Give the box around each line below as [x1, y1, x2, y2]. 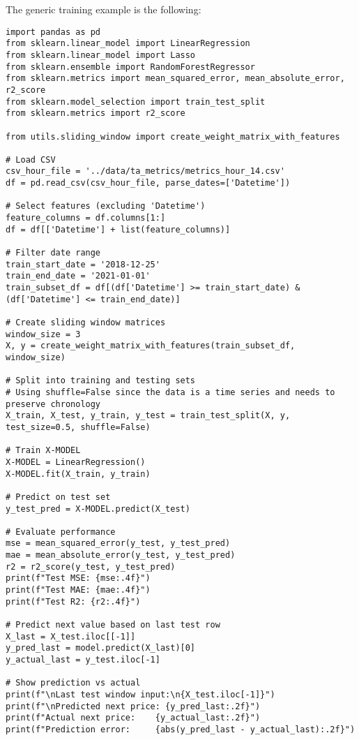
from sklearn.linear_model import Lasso [6, 50, 196, 60]
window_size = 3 [6, 329, 81, 339]
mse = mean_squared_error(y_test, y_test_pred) [6, 538, 231, 549]
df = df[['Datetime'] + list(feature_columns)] [6, 224, 231, 235]
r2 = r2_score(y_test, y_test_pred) [6, 561, 176, 572]
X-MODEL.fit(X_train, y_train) [6, 468, 151, 479]
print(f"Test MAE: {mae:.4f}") [6, 585, 151, 595]
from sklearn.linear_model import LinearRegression [6, 38, 250, 49]
